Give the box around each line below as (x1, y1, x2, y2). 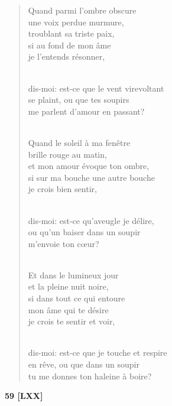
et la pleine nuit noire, (28, 280, 109, 293)
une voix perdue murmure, (28, 15, 124, 28)
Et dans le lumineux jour (28, 268, 119, 281)
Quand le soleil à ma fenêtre (28, 136, 131, 148)
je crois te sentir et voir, (28, 315, 115, 327)
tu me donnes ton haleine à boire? (28, 369, 152, 382)
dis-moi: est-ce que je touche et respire (28, 346, 167, 359)
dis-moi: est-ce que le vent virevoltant (28, 82, 164, 94)
